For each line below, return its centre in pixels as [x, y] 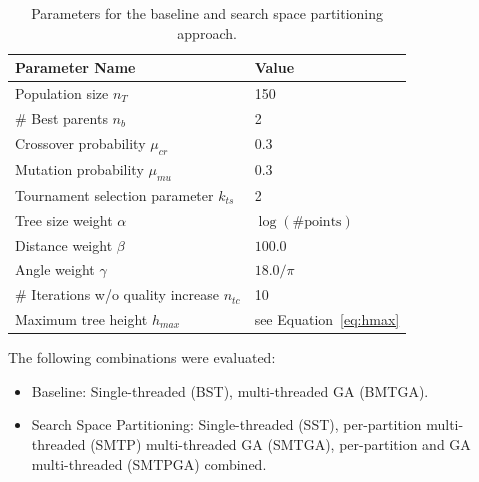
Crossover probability [80, 142]
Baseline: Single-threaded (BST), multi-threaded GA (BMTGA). [230, 390]
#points [317, 221]
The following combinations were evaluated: [142, 357]
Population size [62, 93]
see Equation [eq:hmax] [327, 319]
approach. [207, 32]
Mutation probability [79, 168]
